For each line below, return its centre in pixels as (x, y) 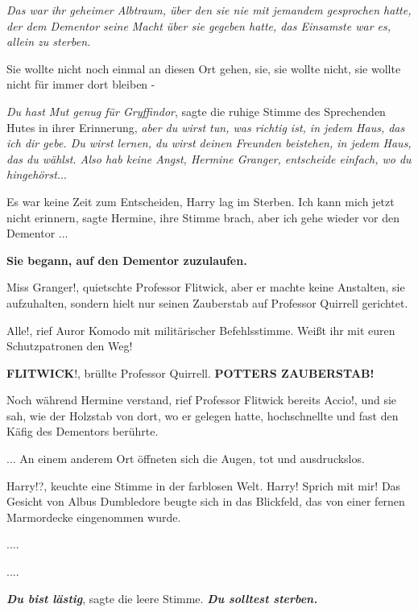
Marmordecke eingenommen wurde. (94, 517)
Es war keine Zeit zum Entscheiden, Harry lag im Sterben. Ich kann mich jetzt (201, 201)
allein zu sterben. (49, 41)
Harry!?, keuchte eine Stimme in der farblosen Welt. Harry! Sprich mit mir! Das (204, 485)
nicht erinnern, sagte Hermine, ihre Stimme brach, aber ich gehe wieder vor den (203, 217)
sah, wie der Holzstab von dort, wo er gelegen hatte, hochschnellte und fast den (203, 415)
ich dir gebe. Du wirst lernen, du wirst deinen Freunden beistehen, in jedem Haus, (209, 143)
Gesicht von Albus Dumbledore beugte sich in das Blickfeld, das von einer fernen (206, 501)
